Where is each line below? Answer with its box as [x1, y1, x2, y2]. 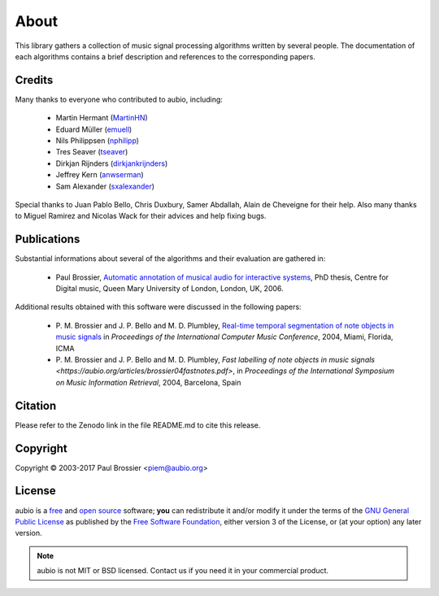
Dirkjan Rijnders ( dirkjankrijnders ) [55, 159, 168, 168]
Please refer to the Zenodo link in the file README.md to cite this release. [15, 420, 261, 430]
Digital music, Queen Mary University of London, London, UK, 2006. [55, 284, 284, 294]
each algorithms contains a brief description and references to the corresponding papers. [15, 51, 316, 61]
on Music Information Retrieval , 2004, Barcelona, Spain [55, 377, 241, 387]
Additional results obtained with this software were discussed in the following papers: [15, 302, 302, 312]
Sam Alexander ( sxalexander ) [55, 181, 154, 191]
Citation [15, 398, 57, 412]
